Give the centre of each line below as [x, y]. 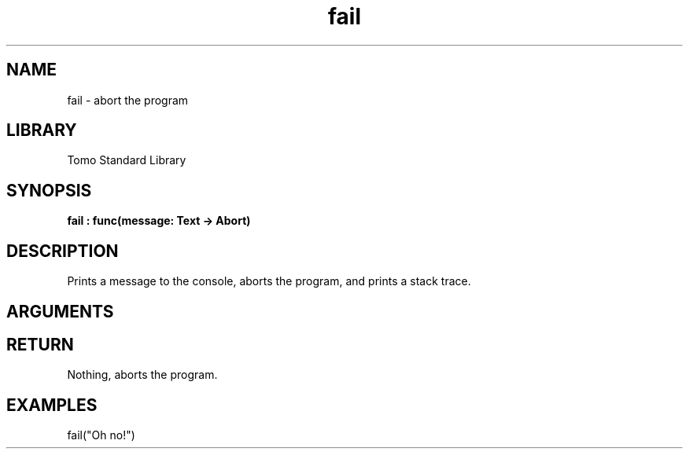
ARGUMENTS [60, 311]
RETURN [40, 344]
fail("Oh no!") [101, 435]
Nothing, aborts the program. [142, 375]
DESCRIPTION [63, 251]
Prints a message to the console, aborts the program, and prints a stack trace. [269, 281]
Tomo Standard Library [127, 160]
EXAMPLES [52, 405]
